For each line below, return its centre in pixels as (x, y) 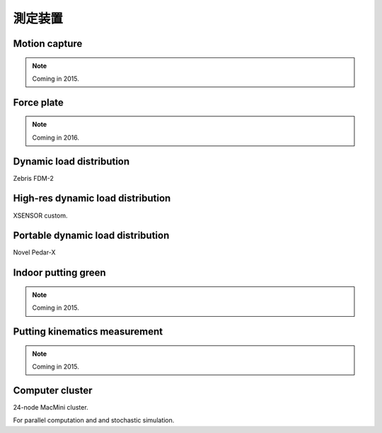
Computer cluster (53, 390)
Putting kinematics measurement (88, 332)
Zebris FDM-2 (34, 178)
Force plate (38, 102)
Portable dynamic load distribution (91, 236)
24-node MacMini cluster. (51, 407)
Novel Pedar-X (34, 252)
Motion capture (48, 44)
